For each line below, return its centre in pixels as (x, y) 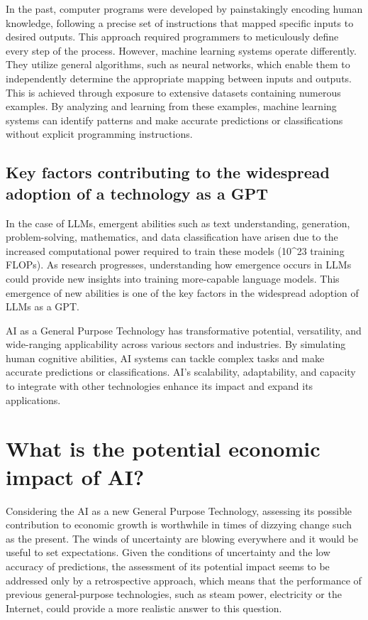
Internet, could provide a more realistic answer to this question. (144, 608)
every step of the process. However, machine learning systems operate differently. (181, 50)
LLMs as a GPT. (43, 306)
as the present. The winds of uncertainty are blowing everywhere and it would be (182, 538)
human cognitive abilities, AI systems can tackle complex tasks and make (165, 358)
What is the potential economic (163, 448)
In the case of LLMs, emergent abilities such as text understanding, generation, (178, 223)
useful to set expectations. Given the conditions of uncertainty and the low (168, 552)
